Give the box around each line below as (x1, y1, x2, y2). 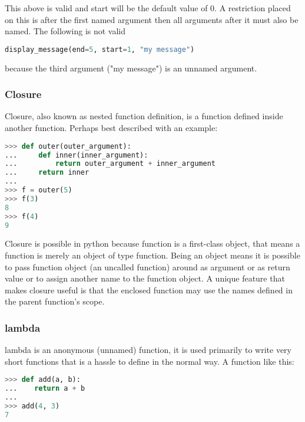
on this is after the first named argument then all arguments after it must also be (5, 13, 299, 25)
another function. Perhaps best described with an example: (5, 122, 218, 134)
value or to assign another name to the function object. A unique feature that (5, 272, 285, 284)
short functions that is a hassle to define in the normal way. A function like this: (5, 355, 294, 367)
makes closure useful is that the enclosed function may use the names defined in (5, 283, 293, 296)
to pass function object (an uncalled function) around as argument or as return (5, 260, 290, 273)
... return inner (5, 168, 89, 177)
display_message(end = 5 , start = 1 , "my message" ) (5, 45, 195, 54)
